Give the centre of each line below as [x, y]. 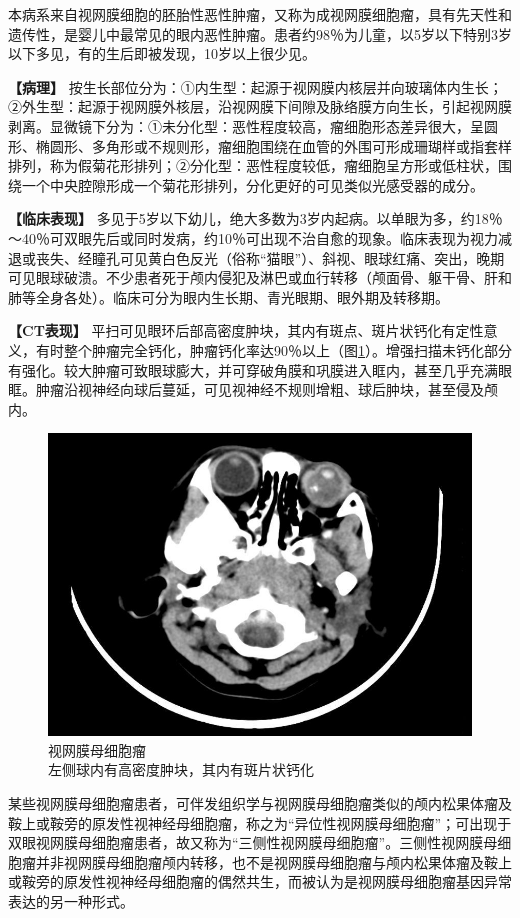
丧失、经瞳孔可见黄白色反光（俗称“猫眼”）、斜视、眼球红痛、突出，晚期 [270, 257]
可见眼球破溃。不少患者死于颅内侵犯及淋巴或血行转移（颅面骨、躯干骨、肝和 [260, 277]
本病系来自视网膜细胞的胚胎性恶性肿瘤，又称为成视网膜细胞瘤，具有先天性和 [260, 14]
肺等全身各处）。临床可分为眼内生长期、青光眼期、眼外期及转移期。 [228, 296]
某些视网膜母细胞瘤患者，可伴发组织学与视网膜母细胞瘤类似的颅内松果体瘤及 [260, 803]
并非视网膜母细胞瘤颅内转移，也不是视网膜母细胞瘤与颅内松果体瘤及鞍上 [273, 861]
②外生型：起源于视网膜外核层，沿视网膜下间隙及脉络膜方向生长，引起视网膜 [260, 106]
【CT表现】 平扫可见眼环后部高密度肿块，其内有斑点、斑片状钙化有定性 [246, 330]
